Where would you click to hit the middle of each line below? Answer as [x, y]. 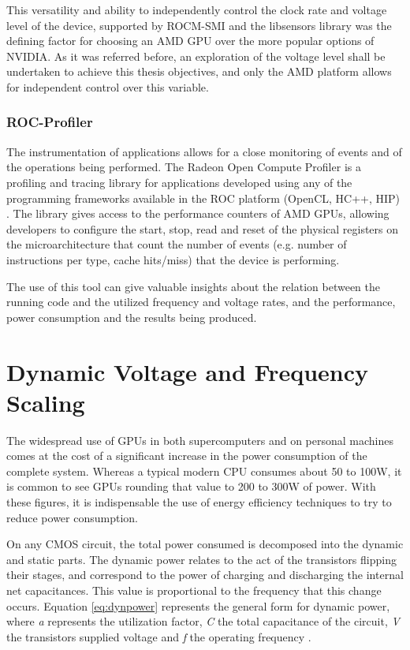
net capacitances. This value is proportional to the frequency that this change [194, 590]
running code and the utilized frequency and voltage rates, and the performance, [201, 302]
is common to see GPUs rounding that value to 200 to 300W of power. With [191, 486]
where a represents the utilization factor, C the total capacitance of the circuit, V [203, 621]
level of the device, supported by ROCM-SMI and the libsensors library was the [199, 25]
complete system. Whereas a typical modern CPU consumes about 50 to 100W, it [204, 471]
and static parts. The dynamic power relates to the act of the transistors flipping [201, 559]
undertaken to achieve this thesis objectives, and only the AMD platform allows [199, 71]
